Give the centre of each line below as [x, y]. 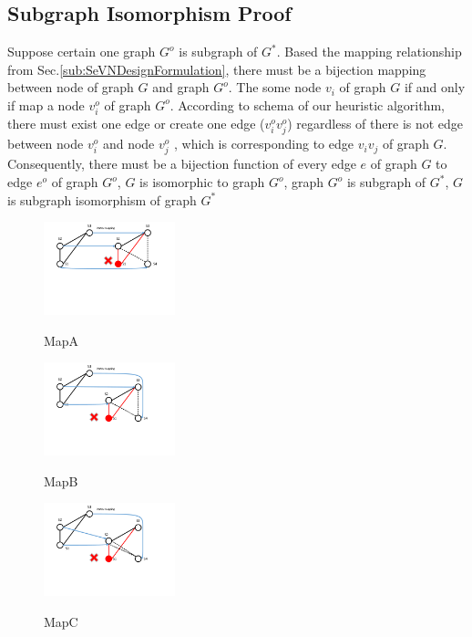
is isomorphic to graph [202, 182]
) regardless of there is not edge [375, 124]
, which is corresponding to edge [263, 144]
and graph [181, 87]
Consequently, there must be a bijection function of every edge [182, 164]
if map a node [46, 104]
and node [128, 144]
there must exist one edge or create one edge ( [136, 124]
